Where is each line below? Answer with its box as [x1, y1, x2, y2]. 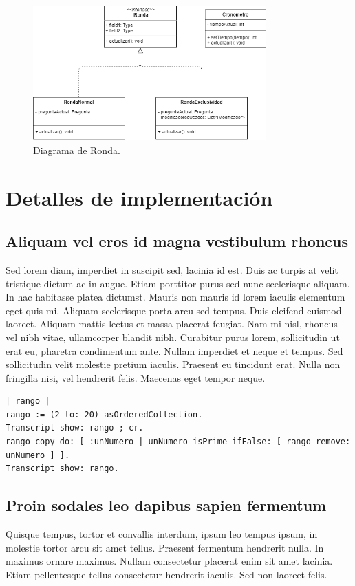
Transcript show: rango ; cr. [6, 423, 144, 433]
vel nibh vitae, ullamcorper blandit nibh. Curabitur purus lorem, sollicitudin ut [6, 329, 340, 344]
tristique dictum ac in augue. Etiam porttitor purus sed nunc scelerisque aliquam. [6, 276, 350, 290]
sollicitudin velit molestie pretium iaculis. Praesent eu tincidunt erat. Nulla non [6, 357, 341, 371]
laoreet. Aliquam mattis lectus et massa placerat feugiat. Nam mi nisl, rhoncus [6, 316, 338, 331]
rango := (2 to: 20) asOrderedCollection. [6, 409, 203, 420]
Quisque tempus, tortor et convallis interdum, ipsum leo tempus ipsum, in [6, 527, 318, 541]
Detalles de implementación [6, 183, 273, 211]
